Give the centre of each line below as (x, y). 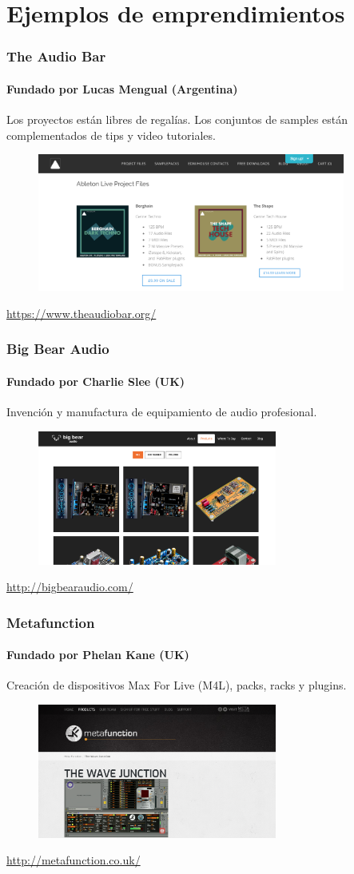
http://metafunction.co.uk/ (74, 860)
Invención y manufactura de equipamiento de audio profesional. (162, 412)
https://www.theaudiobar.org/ (82, 313)
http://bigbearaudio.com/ (70, 587)
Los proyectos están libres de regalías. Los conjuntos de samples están (177, 119)
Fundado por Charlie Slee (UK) (96, 381)
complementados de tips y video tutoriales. (111, 135)
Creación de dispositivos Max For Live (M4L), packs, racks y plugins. (177, 685)
